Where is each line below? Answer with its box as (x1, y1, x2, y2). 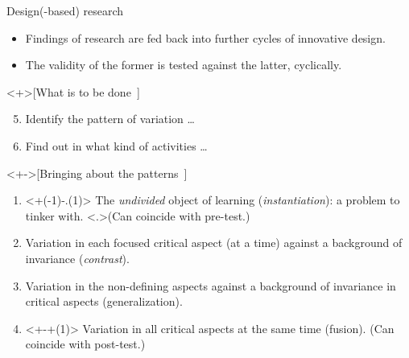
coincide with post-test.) (25, 335, 146, 352)
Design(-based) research (6, 2, 124, 19)
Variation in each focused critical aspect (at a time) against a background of (25, 234, 403, 251)
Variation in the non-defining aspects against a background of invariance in (25, 277, 396, 294)
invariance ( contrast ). (25, 249, 130, 266)
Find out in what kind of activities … (25, 137, 208, 154)
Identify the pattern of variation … (25, 110, 195, 127)
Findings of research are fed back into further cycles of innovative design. (25, 29, 386, 46)
